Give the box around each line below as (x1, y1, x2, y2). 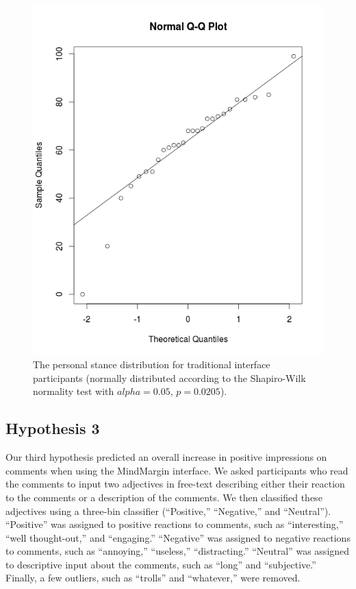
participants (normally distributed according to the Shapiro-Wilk (33, 370, 306, 385)
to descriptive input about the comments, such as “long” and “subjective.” (5, 557, 316, 571)
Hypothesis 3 (5, 418, 100, 439)
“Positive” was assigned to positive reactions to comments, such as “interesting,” (5, 517, 344, 531)
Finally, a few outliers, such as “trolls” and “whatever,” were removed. (5, 570, 301, 585)
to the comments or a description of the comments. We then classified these (5, 490, 322, 504)
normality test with (33, 384, 114, 398)
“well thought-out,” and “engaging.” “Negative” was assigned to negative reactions (5, 530, 351, 544)
